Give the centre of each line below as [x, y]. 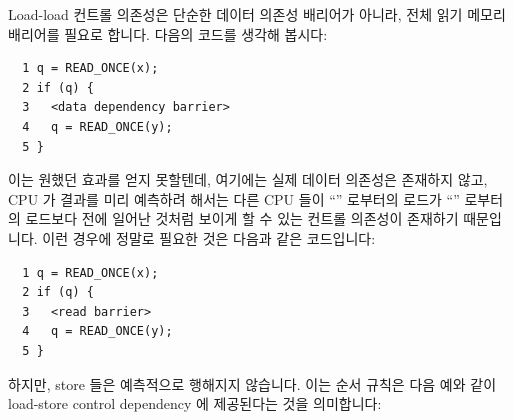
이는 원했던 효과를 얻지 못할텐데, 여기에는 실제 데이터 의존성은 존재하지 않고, [248, 179]
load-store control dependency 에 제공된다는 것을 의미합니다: [195, 403]
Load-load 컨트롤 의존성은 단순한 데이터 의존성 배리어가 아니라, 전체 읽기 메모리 [257, 14]
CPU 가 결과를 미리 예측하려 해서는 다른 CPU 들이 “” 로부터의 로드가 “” [234, 198]
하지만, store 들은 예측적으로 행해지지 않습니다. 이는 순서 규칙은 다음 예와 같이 [252, 383]
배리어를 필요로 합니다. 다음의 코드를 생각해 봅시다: [168, 33]
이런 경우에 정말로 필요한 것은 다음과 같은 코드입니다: [209, 237]
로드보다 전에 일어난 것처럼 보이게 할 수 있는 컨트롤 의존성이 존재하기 [242, 218]
